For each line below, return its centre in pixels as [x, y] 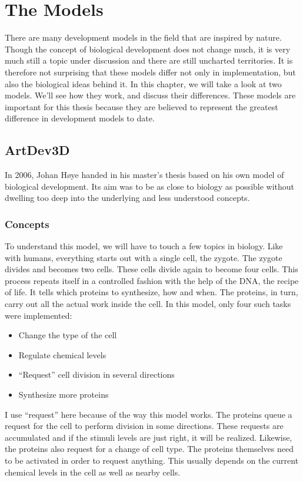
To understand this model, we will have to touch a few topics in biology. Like [144, 246]
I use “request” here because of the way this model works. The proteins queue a [149, 414]
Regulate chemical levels [62, 354]
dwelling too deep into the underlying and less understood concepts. [127, 198]
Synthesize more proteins [64, 394]
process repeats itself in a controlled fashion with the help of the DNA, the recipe [152, 280]
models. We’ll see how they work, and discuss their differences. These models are [150, 95]
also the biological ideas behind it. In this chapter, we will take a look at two [143, 83]
